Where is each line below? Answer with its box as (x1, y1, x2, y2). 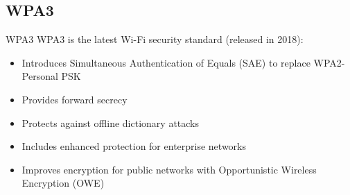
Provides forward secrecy (21, 92, 128, 106)
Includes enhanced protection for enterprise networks (21, 139, 246, 153)
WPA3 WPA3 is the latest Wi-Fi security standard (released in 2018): (6, 32, 304, 46)
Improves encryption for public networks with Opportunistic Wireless (21, 162, 317, 176)
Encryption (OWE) (21, 176, 105, 190)
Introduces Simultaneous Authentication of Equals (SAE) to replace (21, 55, 310, 69)
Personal (21, 69, 58, 83)
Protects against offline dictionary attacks (21, 115, 200, 130)
